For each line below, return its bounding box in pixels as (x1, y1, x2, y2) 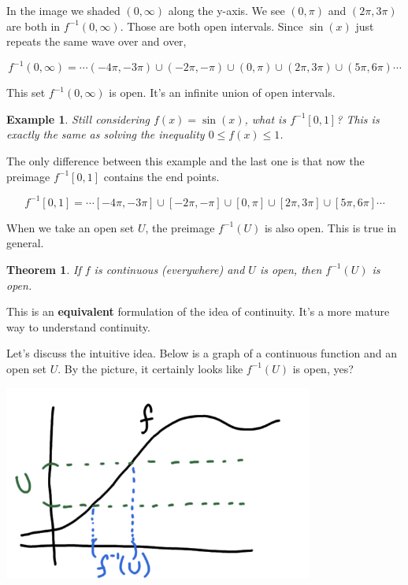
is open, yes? (292, 360, 354, 376)
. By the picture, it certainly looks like (57, 360, 243, 376)
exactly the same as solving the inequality (6, 126, 205, 143)
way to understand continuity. (6, 318, 150, 335)
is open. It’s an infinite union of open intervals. (109, 84, 336, 101)
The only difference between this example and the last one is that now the (6, 153, 365, 169)
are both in (6, 17, 61, 34)
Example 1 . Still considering (6, 110, 150, 127)
